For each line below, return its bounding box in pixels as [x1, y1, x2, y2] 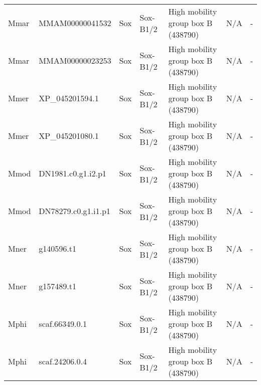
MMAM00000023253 [39, 55, 111, 66]
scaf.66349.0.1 [39, 318, 87, 329]
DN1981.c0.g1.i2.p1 [39, 167, 106, 179]
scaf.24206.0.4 [39, 355, 87, 367]
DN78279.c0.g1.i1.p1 [39, 205, 110, 217]
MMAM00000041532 [39, 17, 111, 29]
